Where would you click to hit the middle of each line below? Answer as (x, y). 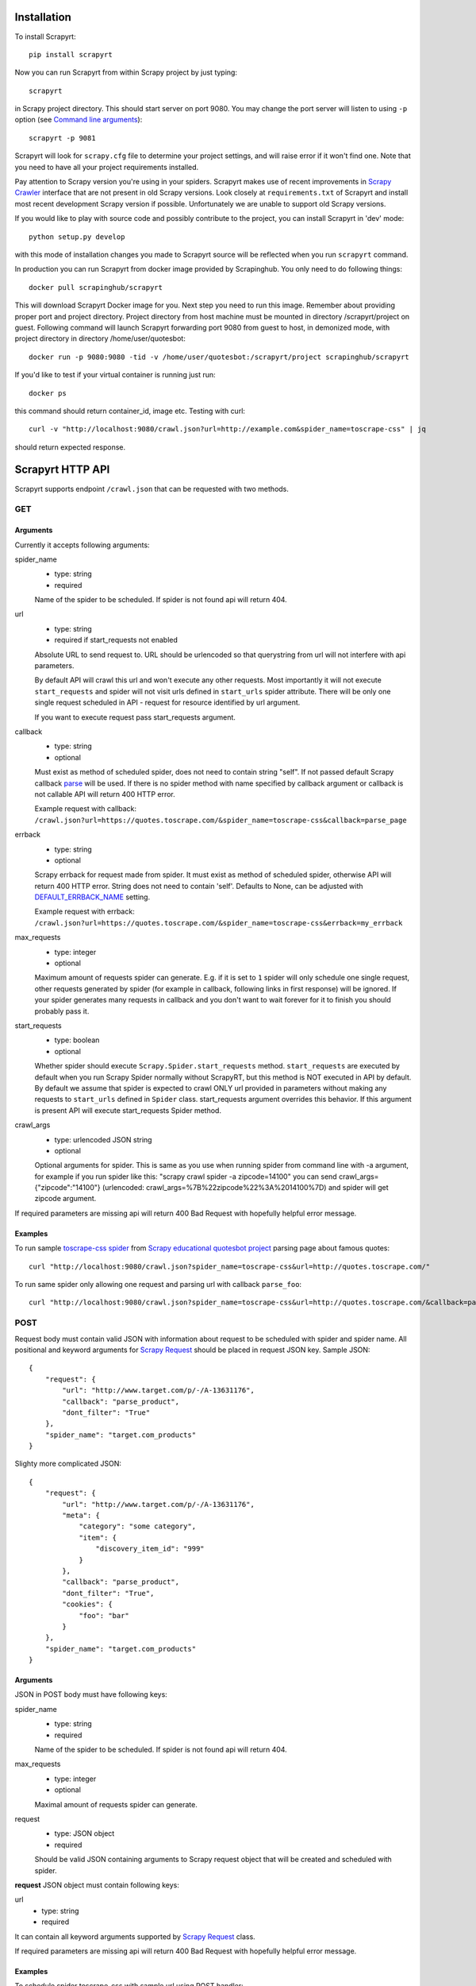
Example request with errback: (84, 912)
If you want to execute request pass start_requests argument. (135, 717)
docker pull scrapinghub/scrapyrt (96, 287)
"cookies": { (87, 1604)
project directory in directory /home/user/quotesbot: (100, 338)
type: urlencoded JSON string (103, 1139)
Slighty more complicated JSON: (68, 1464)
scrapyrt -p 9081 (62, 138)
